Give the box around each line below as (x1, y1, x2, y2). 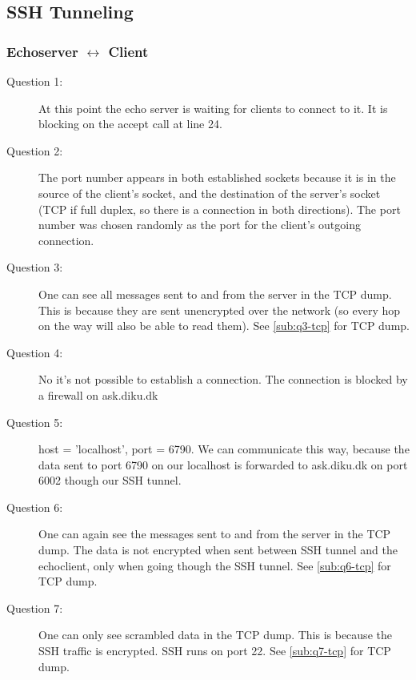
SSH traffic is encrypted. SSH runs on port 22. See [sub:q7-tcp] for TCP (38, 642, 391, 659)
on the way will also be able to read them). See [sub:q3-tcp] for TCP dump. (38, 317, 410, 334)
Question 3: (6, 259, 63, 276)
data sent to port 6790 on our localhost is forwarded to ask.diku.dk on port (38, 456, 408, 473)
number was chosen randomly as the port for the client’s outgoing (38, 216, 361, 233)
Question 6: (6, 498, 63, 515)
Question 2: (6, 142, 63, 159)
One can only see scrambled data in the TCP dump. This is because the (38, 626, 392, 643)
